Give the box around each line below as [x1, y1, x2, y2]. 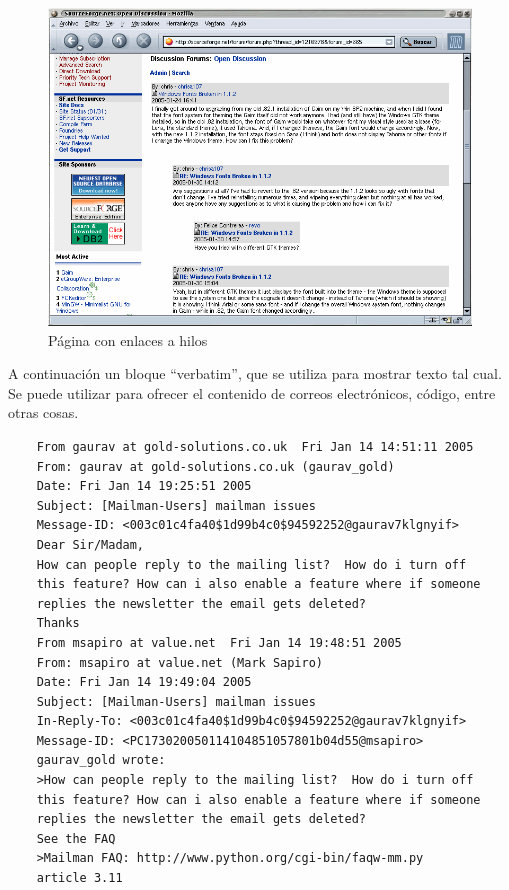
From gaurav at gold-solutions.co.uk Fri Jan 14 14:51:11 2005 [36, 439, 474, 454]
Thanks [36, 616, 80, 631]
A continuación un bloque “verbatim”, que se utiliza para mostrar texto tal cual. [8, 363, 502, 384]
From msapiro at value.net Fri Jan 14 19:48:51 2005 [36, 635, 402, 650]
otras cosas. [8, 402, 79, 423]
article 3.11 [36, 871, 123, 886]
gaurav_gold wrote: [36, 753, 166, 768]
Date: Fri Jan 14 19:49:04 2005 [36, 675, 252, 690]
